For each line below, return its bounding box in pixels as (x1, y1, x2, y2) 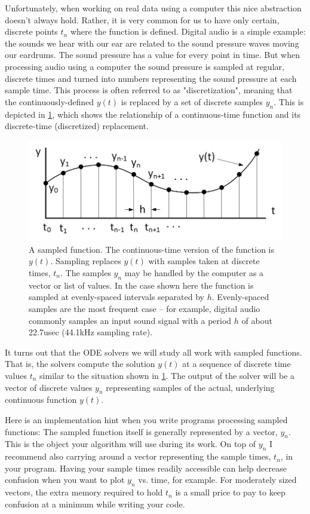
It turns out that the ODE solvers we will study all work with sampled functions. (5, 345, 302, 358)
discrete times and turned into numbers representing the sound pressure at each (5, 72, 297, 84)
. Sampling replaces (50, 255, 121, 267)
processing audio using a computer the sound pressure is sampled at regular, (5, 60, 284, 72)
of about (241, 314, 272, 326)
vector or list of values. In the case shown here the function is (29, 279, 254, 291)
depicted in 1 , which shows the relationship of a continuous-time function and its (5, 108, 301, 120)
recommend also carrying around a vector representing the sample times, (5, 450, 271, 463)
